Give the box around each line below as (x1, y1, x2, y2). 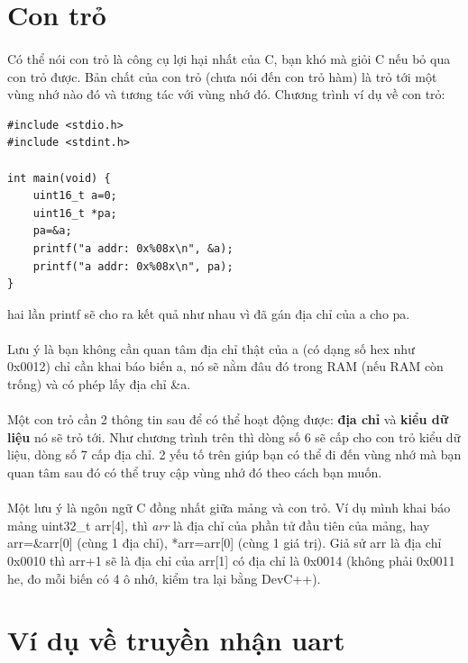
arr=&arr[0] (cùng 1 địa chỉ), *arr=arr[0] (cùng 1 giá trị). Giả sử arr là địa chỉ (7, 533, 442, 552)
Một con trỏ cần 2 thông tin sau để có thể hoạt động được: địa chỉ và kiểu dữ (7, 410, 449, 429)
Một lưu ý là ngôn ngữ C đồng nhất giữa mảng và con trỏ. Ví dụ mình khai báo (7, 498, 451, 517)
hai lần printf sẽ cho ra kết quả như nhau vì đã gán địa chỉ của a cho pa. (7, 304, 410, 322)
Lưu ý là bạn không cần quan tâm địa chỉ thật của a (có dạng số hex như (7, 339, 415, 358)
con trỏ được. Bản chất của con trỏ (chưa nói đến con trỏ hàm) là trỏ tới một (7, 67, 437, 86)
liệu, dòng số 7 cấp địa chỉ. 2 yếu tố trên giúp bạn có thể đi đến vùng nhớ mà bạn (7, 445, 462, 464)
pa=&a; (32, 224, 72, 238)
